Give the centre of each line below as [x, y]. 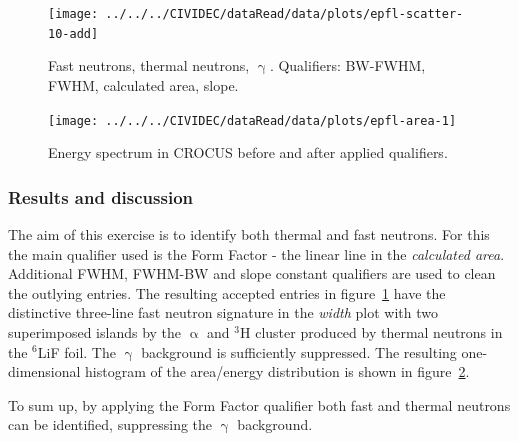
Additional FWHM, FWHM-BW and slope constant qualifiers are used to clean [252, 273]
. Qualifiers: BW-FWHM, [347, 65]
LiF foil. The [76, 351]
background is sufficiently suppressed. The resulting [299, 351]
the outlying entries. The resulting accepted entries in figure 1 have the [227, 292]
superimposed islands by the [95, 331]
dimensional [44, 371]
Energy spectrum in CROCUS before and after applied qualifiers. [248, 152]
